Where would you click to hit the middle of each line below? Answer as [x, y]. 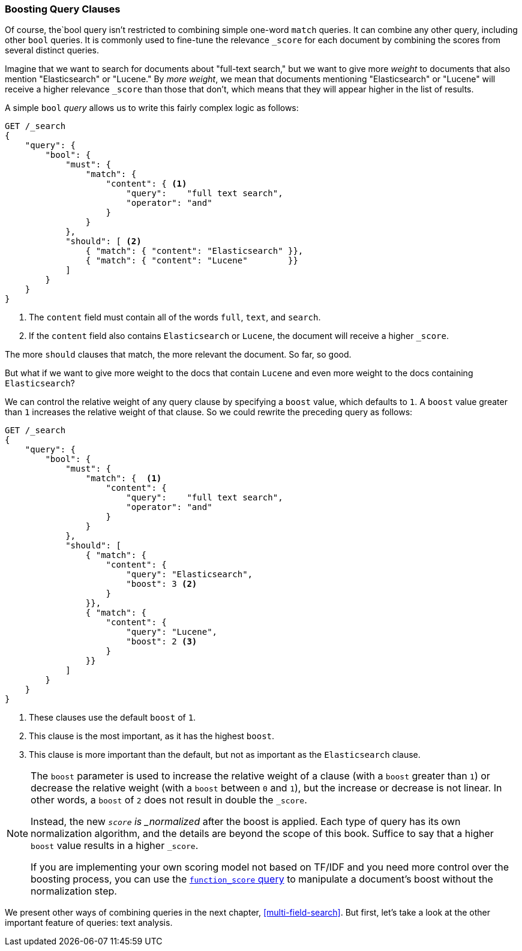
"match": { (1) [124, 478]
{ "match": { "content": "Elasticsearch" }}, [194, 251]
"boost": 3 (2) [162, 584]
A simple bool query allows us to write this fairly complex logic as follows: [152, 108]
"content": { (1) [146, 184]
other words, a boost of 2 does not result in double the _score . [169, 800]
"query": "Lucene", [172, 632]
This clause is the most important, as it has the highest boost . [152, 736]
